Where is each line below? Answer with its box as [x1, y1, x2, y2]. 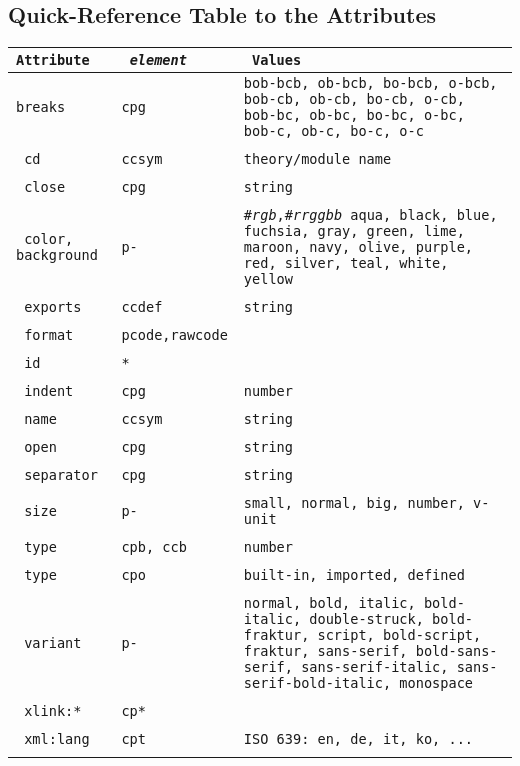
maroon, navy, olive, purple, [243, 239, 473, 256]
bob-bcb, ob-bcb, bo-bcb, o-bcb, [243, 75, 498, 92]
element [129, 52, 187, 69]
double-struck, [309, 611, 424, 628]
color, [24, 231, 74, 248]
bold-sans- [415, 643, 498, 660]
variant [24, 635, 82, 652]
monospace [399, 675, 473, 692]
